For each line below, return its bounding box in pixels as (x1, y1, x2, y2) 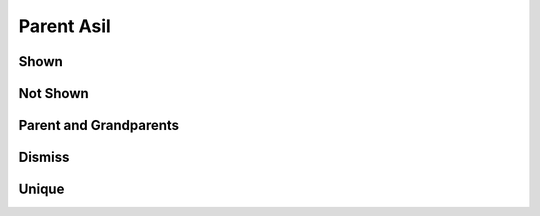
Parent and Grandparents (18, 117, 180, 134)
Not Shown (18, 85, 89, 102)
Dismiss (18, 149, 70, 166)
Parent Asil (18, 15, 112, 37)
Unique (18, 181, 65, 198)
